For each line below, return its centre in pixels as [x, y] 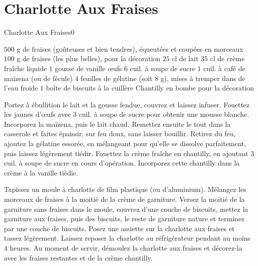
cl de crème [227, 58]
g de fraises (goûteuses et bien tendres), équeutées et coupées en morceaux [130, 48]
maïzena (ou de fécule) [39, 78]
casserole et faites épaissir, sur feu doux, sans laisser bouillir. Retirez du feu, [120, 133]
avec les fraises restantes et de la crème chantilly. [78, 257]
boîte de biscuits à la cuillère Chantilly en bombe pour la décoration [150, 88]
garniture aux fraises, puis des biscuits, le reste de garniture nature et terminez [124, 219]
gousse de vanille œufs [88, 68]
